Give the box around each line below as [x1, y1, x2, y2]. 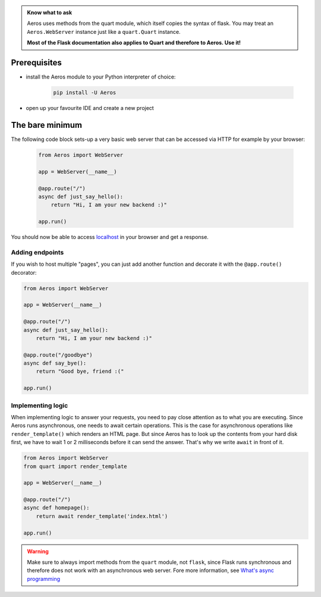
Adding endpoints [11, 248, 64, 256]
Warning [27, 548, 49, 555]
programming [27, 575, 61, 582]
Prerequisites [11, 57, 62, 68]
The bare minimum [11, 120, 83, 130]
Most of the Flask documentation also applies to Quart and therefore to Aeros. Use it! [27, 39, 241, 46]
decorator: [11, 269, 37, 276]
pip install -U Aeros [53, 89, 117, 96]
